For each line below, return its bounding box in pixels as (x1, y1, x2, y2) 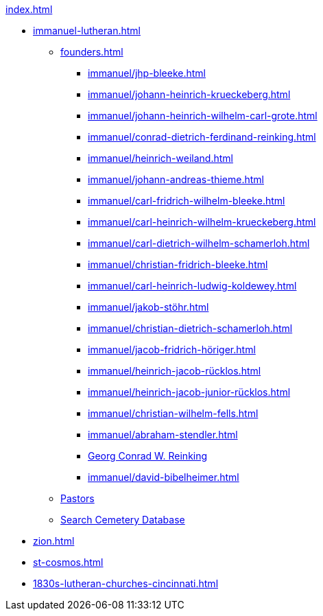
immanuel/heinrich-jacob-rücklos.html (88, 365, 261, 377)
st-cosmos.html (33, 556, 104, 568)
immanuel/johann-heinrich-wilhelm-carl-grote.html (88, 110, 318, 121)
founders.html (60, 46, 123, 58)
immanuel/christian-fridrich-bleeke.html (88, 259, 268, 270)
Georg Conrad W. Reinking (88, 450, 208, 462)
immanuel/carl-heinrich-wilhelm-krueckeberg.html (88, 216, 316, 228)
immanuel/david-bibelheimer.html (88, 471, 239, 483)
